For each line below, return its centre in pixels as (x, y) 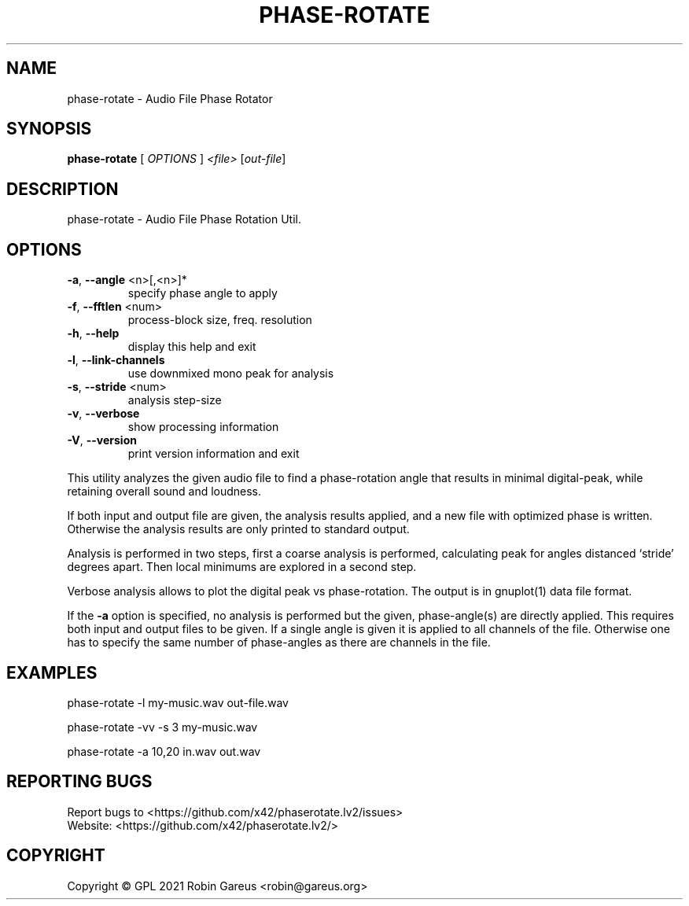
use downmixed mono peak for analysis (231, 374)
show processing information (203, 427)
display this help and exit (192, 347)
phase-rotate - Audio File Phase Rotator (170, 98)
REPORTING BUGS (79, 782)
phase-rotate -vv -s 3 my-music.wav (162, 727)
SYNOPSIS (49, 129)
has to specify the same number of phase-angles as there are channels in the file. (279, 643)
